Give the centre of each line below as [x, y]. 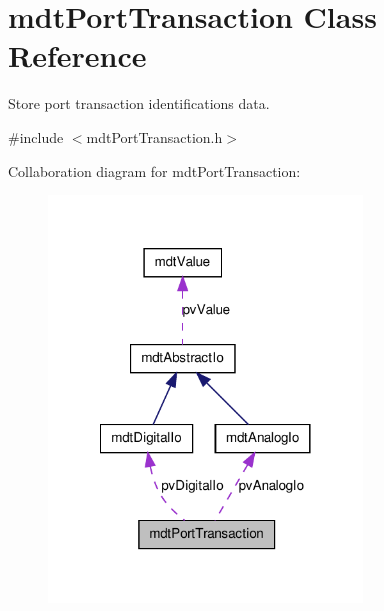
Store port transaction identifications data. [139, 103]
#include [36, 136]
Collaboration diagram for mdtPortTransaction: [154, 170]
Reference [77, 55]
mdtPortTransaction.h [154, 136]
